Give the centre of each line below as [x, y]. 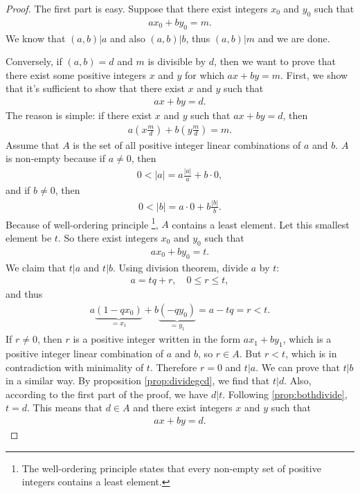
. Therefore [173, 367]
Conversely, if [34, 61]
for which [205, 74]
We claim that [36, 267]
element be [29, 238]
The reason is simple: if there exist [79, 115]
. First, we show [314, 74]
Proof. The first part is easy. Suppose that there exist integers [137, 8]
